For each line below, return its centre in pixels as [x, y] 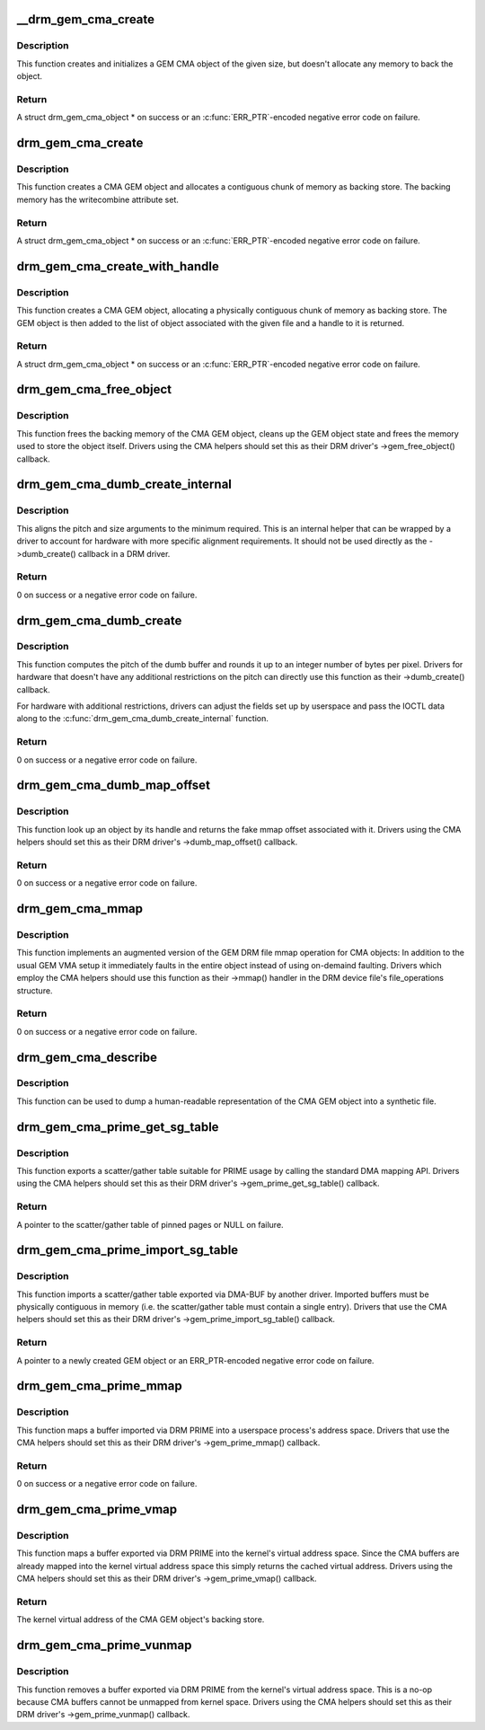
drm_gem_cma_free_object [94, 389]
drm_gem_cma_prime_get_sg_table [118, 1127]
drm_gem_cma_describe [87, 1057]
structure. [35, 990]
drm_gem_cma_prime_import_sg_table [128, 1250]
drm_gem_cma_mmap [80, 909]
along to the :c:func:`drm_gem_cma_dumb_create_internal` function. [142, 719]
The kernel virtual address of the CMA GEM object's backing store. [141, 1620]
